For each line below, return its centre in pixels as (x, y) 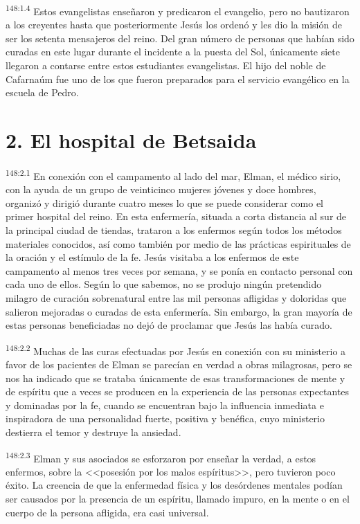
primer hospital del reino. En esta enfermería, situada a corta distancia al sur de (176, 216)
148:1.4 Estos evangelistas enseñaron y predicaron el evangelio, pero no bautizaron (178, 10)
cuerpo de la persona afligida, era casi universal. (107, 512)
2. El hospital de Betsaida (131, 140)
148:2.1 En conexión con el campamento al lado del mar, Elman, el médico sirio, (173, 174)
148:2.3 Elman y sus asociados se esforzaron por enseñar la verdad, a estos (161, 457)
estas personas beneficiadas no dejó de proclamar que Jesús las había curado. (169, 325)
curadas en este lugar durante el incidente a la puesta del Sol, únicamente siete (173, 52)
